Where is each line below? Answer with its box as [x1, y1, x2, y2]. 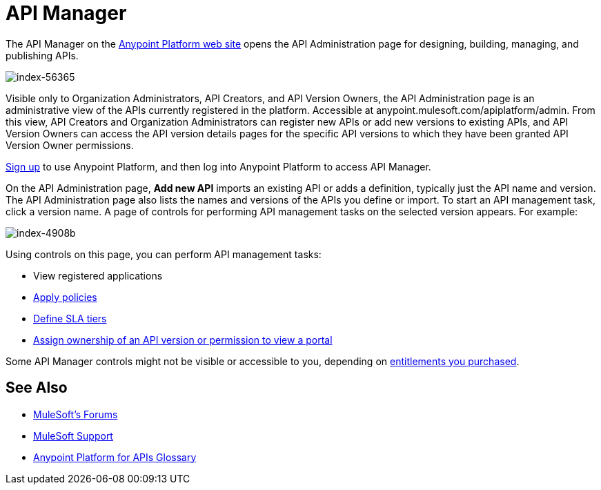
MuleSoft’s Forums [33, 408, 118, 420]
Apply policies [33, 291, 97, 303]
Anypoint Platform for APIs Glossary [33, 451, 197, 463]
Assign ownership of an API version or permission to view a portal [33, 333, 333, 346]
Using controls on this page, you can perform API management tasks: [6, 248, 322, 260]
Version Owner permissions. [6, 139, 134, 151]
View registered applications [33, 269, 163, 282]
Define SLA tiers [33, 312, 107, 324]
